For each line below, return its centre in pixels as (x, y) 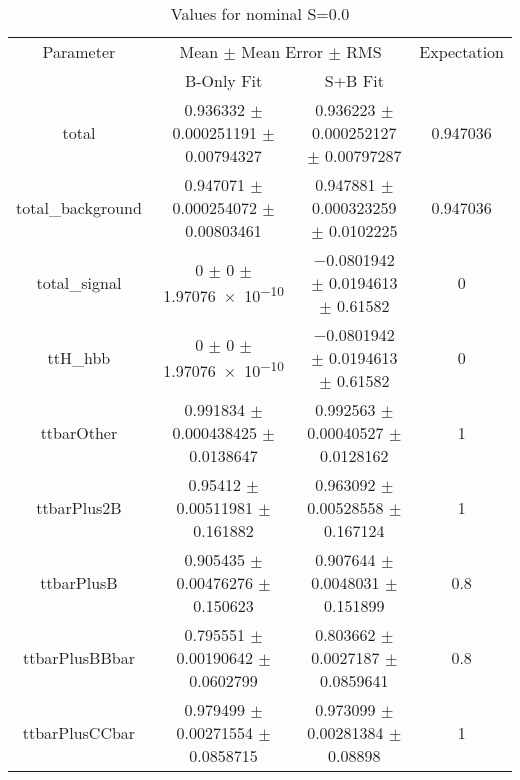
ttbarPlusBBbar (78, 657)
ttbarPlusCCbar (79, 732)
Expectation (461, 51)
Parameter (79, 51)
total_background (79, 207)
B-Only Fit (223, 80)
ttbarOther (79, 432)
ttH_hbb (79, 357)
